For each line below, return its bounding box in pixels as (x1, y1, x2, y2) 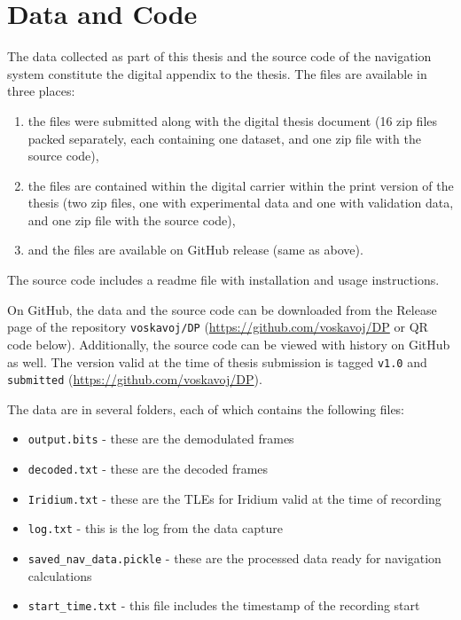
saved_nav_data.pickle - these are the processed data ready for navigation (27, 549, 441, 568)
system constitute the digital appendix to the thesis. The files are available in (7, 64, 427, 82)
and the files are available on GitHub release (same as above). (27, 240, 363, 259)
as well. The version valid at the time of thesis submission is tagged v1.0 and (7, 352, 427, 371)
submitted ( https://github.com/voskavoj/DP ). (7, 370, 262, 388)
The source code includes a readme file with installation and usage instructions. (7, 271, 440, 289)
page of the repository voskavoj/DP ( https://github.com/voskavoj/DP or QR (7, 318, 428, 336)
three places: (7, 82, 75, 100)
